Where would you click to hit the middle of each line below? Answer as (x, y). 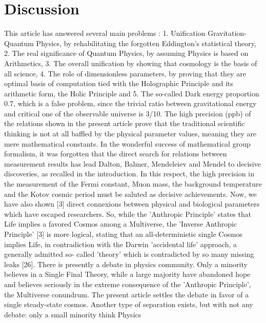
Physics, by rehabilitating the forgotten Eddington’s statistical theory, (146, 43)
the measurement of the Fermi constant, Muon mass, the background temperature (133, 184)
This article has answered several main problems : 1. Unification (105, 33)
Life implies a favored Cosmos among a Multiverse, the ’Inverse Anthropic (121, 224)
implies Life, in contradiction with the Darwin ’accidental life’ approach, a (121, 244)
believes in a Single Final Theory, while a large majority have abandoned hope (127, 274)
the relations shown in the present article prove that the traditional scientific (125, 123)
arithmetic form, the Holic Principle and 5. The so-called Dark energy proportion (132, 93)
